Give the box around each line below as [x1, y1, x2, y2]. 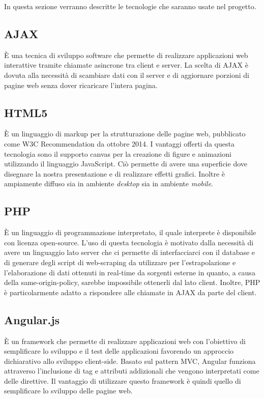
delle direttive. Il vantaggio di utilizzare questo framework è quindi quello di [4, 375, 241, 386]
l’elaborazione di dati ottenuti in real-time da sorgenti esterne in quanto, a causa [4, 267, 255, 277]
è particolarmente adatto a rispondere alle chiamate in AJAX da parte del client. [4, 287, 257, 297]
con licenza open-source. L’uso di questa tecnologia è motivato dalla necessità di [4, 237, 254, 247]
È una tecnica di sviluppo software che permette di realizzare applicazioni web [4, 49, 248, 60]
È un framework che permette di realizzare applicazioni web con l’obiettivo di [4, 335, 246, 346]
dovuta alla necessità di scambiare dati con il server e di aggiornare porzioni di [4, 69, 249, 80]
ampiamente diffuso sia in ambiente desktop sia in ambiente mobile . [4, 178, 213, 189]
